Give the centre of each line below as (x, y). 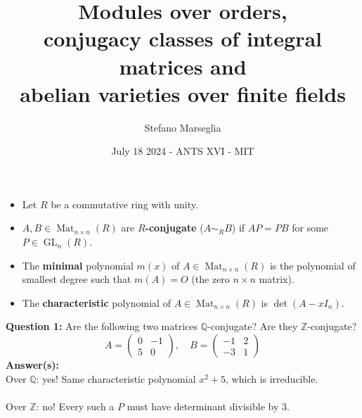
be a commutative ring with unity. (124, 204)
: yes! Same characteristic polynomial (116, 378)
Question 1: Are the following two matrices (102, 326)
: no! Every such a (75, 406)
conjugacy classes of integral (183, 38)
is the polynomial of (312, 265)
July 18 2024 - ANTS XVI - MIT (183, 151)
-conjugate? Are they (253, 326)
